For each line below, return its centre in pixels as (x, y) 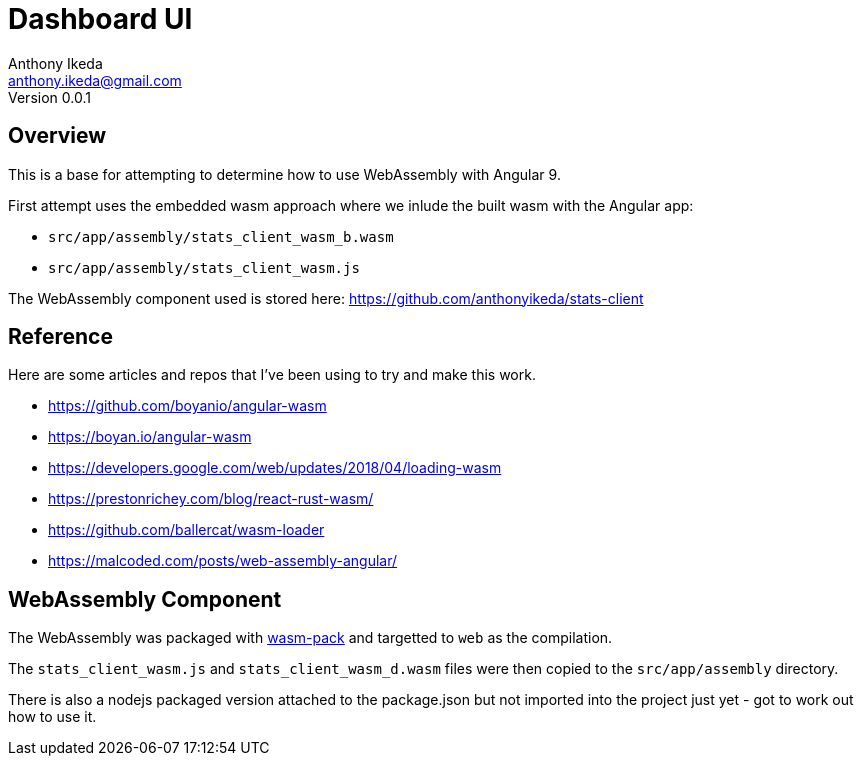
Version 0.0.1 (49, 97)
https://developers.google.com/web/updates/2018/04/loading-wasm (275, 468)
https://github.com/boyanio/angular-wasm (187, 406)
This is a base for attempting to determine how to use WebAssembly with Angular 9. (284, 174)
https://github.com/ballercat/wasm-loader (186, 530)
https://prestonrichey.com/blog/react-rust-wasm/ (211, 499)
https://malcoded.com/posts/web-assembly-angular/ (223, 561)
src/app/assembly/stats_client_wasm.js (204, 267)
